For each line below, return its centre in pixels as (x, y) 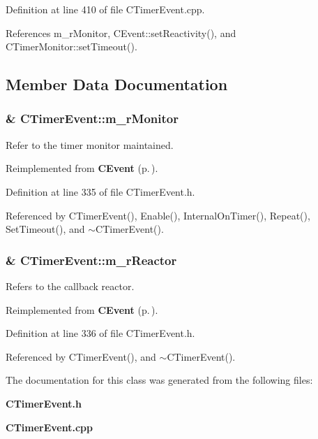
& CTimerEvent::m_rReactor (91, 260)
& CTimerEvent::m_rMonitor (92, 118)
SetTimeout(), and (45, 229)
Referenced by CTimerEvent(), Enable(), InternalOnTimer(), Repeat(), (158, 215)
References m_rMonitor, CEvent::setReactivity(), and (121, 33)
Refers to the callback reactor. (70, 286)
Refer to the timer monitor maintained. (90, 144)
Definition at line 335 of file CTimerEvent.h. (100, 191)
